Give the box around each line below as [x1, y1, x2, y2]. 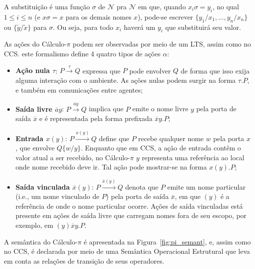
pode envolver [129, 65, 171, 75]
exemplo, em [15, 220, 53, 230]
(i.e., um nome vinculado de [15, 191, 100, 201]
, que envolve [15, 143, 55, 153]
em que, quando [138, 1, 186, 11]
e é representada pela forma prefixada [39, 113, 153, 123]
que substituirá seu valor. [165, 22, 241, 32]
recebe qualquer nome [138, 133, 204, 143]
